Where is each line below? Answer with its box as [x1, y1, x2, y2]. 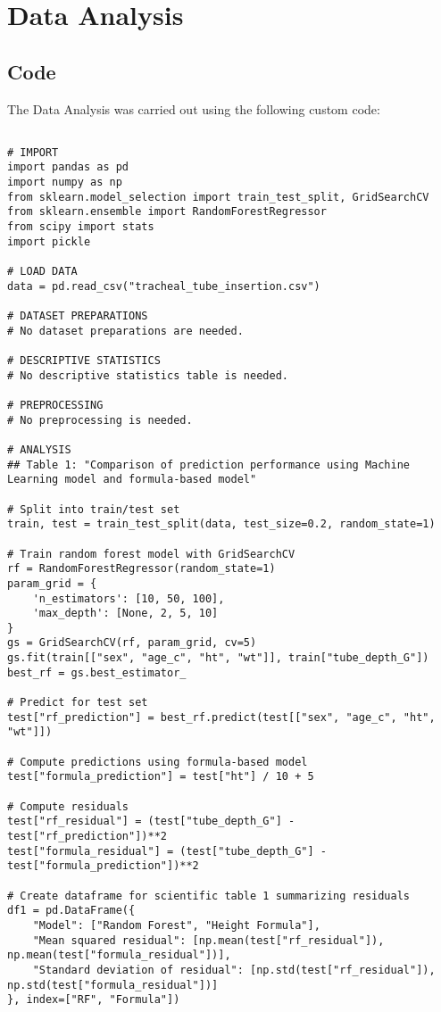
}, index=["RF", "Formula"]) [7, 993, 180, 1007]
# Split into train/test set [7, 502, 180, 516]
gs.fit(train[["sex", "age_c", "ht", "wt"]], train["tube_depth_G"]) [7, 651, 429, 665]
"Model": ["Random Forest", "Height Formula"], [32, 918, 320, 932]
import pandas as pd [7, 161, 129, 174]
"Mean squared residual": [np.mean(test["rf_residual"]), [32, 933, 385, 947]
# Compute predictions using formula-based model [7, 755, 308, 768]
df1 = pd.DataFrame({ [7, 904, 136, 917]
